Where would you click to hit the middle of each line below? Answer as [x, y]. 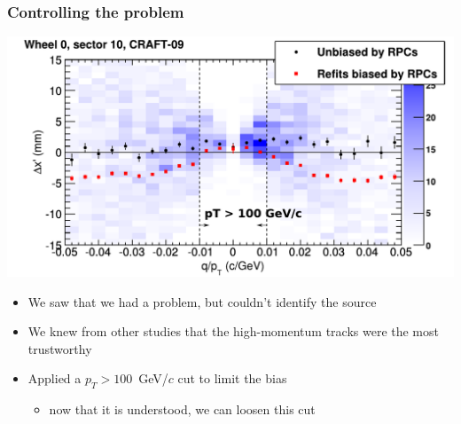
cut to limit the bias [232, 378]
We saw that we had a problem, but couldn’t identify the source [202, 301]
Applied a [55, 378]
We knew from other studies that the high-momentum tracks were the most [233, 331]
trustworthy [60, 348]
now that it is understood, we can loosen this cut [182, 409]
